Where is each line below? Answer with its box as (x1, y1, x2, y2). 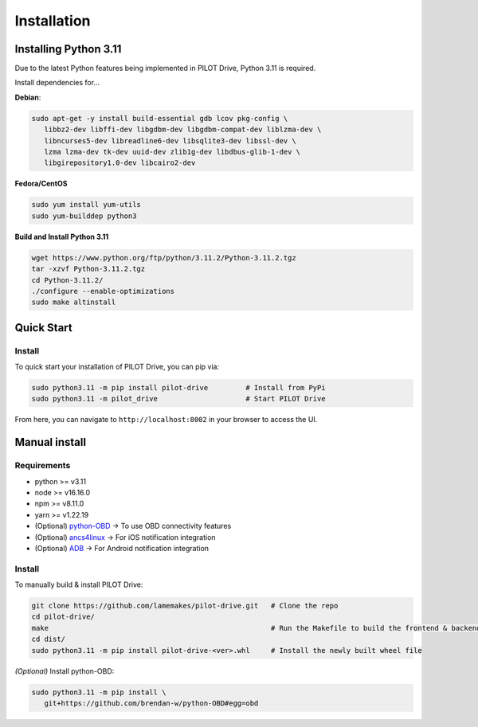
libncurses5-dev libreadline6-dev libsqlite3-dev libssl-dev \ (44, 136, 296, 145)
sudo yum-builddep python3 (31, 211, 137, 221)
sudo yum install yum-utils (31, 200, 141, 209)
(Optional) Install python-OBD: (14, 666, 115, 676)
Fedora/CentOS (14, 179, 68, 189)
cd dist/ (31, 635, 66, 644)
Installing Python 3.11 (14, 42, 122, 56)
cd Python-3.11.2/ (31, 276, 104, 284)
